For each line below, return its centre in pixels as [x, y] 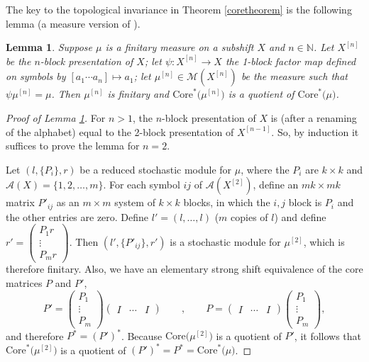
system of [135, 202]
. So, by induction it [315, 131]
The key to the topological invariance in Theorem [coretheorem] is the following [179, 9]
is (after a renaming [314, 117]
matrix [20, 202]
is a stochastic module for [225, 241]
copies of [249, 216]
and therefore [35, 335]
